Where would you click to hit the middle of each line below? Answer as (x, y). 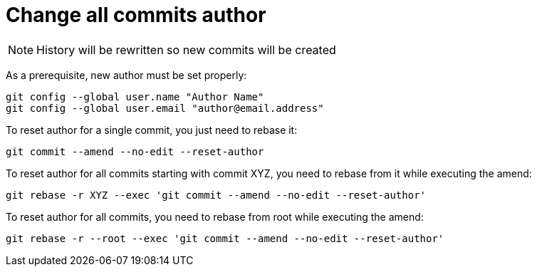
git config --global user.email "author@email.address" (165, 108)
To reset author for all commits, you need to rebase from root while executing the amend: (215, 216)
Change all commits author (136, 15)
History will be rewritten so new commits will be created (186, 49)
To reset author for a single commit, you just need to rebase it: (152, 130)
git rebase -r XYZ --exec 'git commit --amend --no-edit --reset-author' (216, 195)
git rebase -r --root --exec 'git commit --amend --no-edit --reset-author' (225, 238)
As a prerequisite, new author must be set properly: (126, 75)
